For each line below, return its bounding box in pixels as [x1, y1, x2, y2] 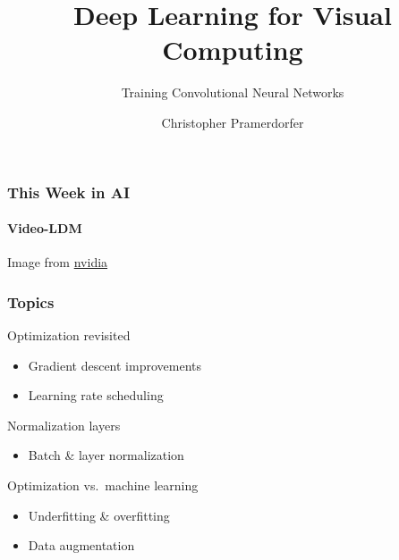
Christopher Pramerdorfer [161, 113, 304, 131]
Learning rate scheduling [28, 386, 164, 405]
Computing [162, 31, 303, 68]
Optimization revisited [7, 326, 131, 345]
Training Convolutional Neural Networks [121, 83, 344, 102]
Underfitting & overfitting [28, 506, 170, 524]
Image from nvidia [7, 253, 108, 272]
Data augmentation [28, 536, 135, 555]
